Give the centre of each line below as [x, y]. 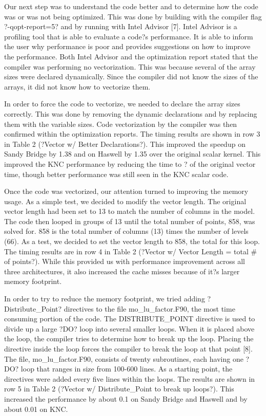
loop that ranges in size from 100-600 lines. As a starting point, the [127, 369]
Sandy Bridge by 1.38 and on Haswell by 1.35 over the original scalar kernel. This [132, 154]
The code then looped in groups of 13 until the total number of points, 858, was [130, 221]
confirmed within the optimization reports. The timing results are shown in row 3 [132, 134]
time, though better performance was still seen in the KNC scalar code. [116, 174]
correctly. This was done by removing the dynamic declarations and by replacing [131, 113]
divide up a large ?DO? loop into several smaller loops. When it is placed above [129, 328]
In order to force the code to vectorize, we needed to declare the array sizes [122, 104]
